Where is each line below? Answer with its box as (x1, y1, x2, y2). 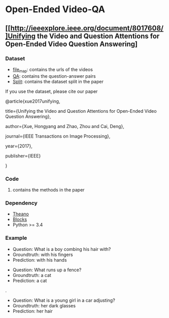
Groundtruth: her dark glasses (12, 302, 76, 308)
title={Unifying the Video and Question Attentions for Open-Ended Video (5, 108, 157, 114)
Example (5, 235, 27, 242)
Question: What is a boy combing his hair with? (12, 246, 111, 252)
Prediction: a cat (12, 277, 47, 283)
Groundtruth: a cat (12, 272, 52, 278)
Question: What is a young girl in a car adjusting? (12, 297, 115, 303)
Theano (12, 211, 29, 217)
